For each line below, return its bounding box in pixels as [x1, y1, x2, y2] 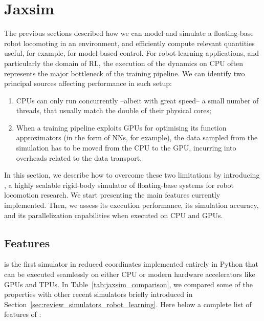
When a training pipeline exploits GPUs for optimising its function [16, 122, 227, 133]
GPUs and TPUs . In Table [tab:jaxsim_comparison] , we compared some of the [4, 279, 253, 289]
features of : [4, 309, 41, 319]
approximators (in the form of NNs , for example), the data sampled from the [16, 132, 258, 143]
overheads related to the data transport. [16, 152, 142, 163]
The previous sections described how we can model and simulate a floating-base [4, 28, 254, 38]
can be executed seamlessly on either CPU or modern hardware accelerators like [4, 269, 255, 280]
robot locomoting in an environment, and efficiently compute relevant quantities [4, 37, 255, 48]
